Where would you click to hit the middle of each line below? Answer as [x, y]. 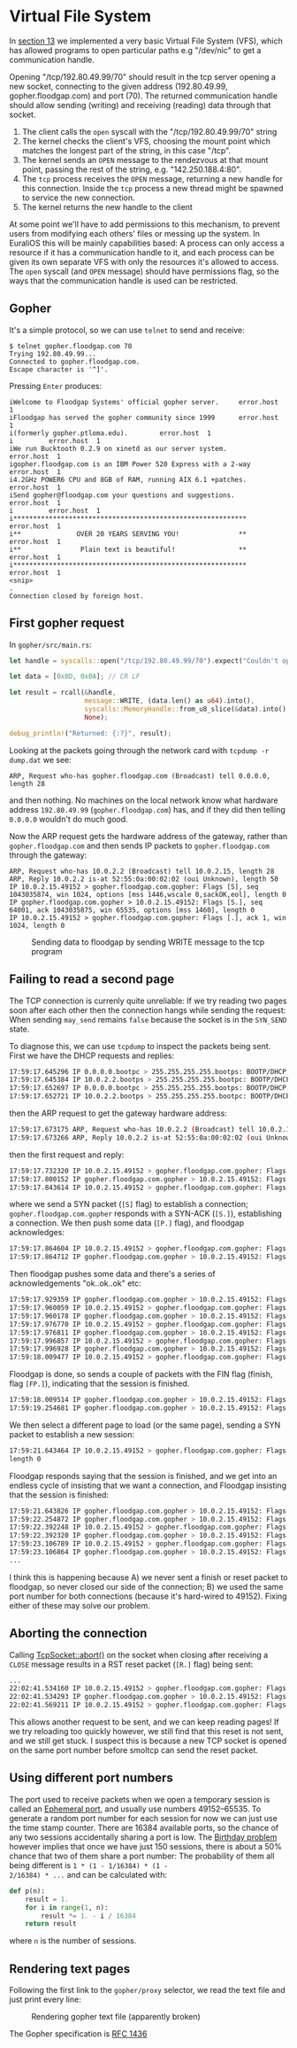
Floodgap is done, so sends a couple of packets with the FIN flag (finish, [141, 1374]
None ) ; [96, 717]
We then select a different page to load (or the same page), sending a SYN [145, 1425]
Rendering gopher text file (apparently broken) [116, 2017]
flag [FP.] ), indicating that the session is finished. [99, 1383]
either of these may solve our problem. [80, 1605]
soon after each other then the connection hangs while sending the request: [148, 1010]
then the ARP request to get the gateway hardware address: [118, 1113]
